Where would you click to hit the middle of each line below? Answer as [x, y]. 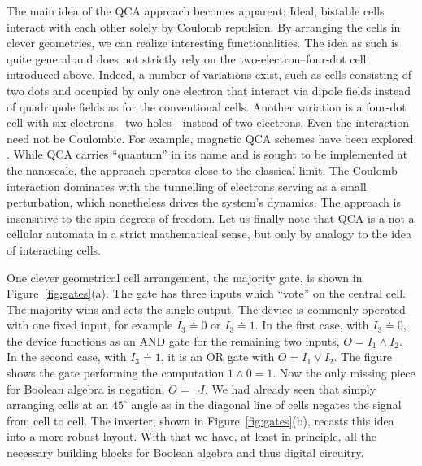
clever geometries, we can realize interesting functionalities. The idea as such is [203, 43]
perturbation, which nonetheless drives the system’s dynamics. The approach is [204, 202]
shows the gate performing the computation [115, 373]
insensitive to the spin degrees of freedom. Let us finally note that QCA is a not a [211, 218]
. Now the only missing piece [344, 373]
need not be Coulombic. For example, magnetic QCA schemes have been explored [210, 138]
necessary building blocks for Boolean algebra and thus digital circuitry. [185, 453]
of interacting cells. [54, 249]
